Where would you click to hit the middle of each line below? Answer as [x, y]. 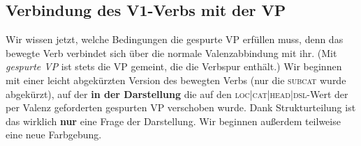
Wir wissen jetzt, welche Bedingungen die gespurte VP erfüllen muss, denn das [175, 39]
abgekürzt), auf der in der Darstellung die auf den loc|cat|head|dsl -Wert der [177, 94]
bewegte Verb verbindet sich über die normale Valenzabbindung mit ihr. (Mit [171, 52]
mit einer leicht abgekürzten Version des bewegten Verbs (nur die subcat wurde [176, 80]
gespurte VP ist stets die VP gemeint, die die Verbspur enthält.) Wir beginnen [174, 66]
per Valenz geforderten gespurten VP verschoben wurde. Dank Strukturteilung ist [181, 107]
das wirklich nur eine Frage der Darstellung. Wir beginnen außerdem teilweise [173, 121]
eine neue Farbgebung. [54, 135]
